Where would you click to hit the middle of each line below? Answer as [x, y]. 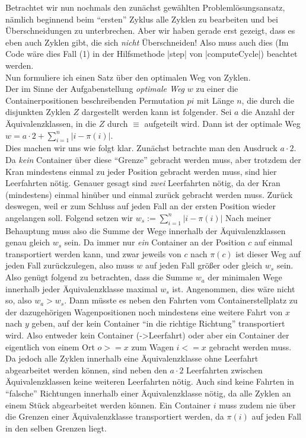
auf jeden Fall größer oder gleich [204, 265]
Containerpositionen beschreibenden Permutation [95, 100]
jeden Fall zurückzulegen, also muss [70, 265]
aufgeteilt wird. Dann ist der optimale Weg [222, 123]
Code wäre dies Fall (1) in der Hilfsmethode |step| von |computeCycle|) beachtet [152, 54]
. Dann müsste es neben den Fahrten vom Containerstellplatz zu [181, 300]
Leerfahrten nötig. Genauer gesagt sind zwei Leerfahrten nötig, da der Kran [143, 183]
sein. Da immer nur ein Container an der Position [155, 242]
